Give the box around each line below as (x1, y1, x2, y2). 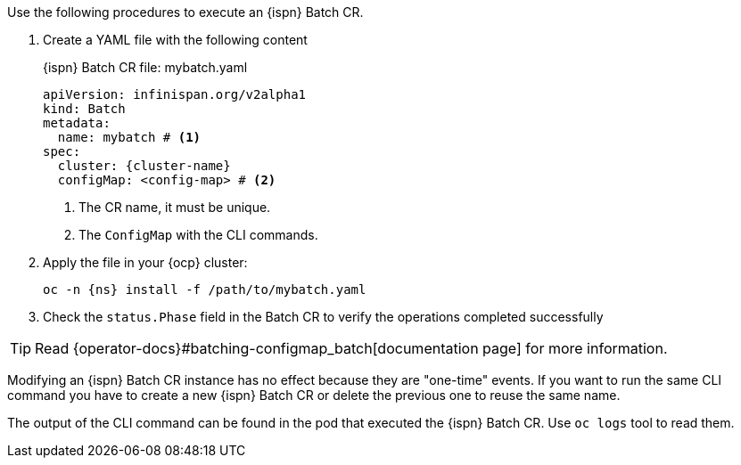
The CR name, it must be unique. (78, 200, 271, 215)
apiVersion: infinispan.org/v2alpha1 (43, 87, 307, 102)
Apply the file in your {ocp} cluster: (43, 255, 248, 270)
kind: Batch (43, 102, 126, 116)
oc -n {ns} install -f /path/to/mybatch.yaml (43, 282, 366, 297)
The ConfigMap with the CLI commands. (78, 227, 318, 242)
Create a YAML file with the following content (43, 32, 308, 47)
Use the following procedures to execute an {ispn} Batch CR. (7, 4, 364, 20)
